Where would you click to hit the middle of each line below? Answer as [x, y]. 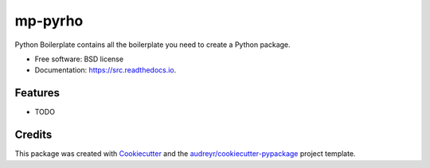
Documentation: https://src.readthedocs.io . [106, 70]
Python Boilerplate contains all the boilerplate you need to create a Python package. [152, 45]
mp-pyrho [49, 21]
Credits [33, 135]
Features [37, 93]
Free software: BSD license [79, 59]
